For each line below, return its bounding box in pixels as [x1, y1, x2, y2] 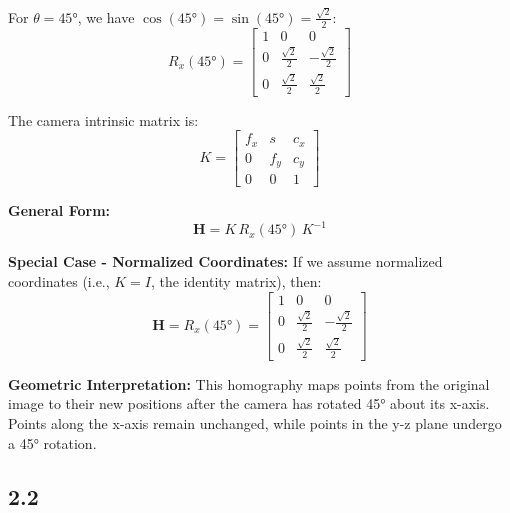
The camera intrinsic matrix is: [8, 109, 199, 130]
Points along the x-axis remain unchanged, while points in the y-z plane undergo [8, 412, 502, 433]
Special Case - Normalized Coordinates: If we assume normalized [8, 251, 443, 272]
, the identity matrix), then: [151, 270, 322, 291]
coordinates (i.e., [8, 270, 110, 291]
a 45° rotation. [8, 432, 97, 453]
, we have [77, 6, 135, 27]
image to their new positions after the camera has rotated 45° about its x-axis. [8, 393, 490, 414]
